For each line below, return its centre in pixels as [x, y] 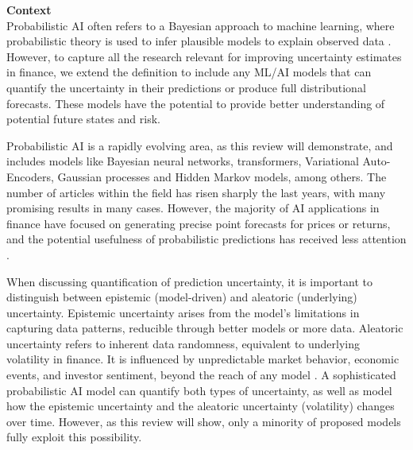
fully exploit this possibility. [74, 437]
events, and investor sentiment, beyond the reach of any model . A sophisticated [201, 375]
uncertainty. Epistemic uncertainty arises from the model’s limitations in [183, 312]
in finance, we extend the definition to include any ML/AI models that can [189, 72]
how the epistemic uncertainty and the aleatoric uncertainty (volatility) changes [201, 406]
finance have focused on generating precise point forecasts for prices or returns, [199, 223]
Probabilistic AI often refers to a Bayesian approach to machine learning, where [201, 25]
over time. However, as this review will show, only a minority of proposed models [204, 421]
